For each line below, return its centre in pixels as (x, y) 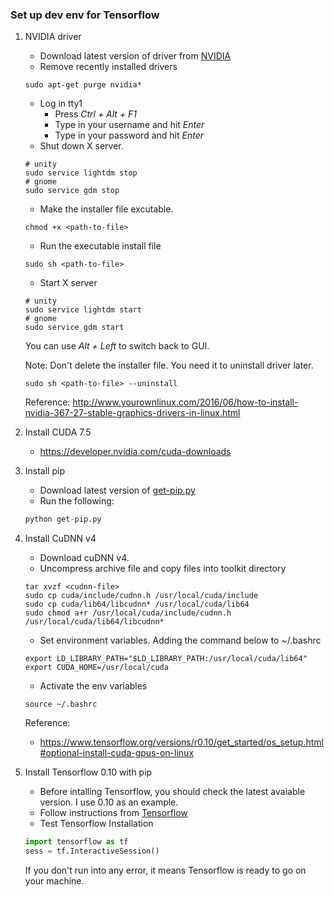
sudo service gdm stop (72, 191)
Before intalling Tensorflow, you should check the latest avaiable (172, 792)
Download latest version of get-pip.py (117, 490)
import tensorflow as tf (76, 842)
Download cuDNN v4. (84, 558)
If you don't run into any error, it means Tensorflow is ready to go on (165, 870)
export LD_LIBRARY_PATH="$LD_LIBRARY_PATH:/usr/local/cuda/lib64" (166, 659)
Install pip (44, 471)
